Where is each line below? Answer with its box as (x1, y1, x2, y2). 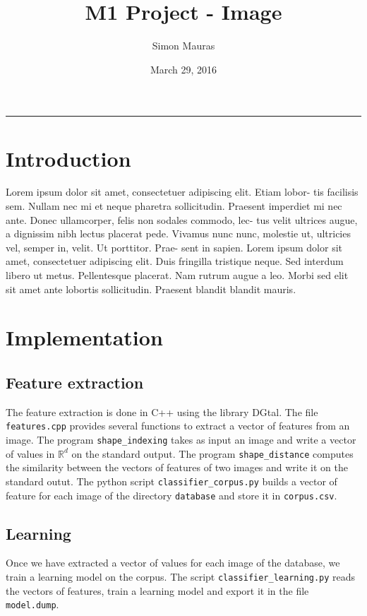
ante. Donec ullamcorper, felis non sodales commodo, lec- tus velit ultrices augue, (6, 212, 358, 227)
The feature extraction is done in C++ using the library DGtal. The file (6, 404, 318, 419)
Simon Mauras (152, 38, 215, 53)
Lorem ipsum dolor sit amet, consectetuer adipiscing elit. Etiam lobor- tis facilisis (6, 184, 359, 199)
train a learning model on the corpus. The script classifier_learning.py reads (6, 569, 356, 584)
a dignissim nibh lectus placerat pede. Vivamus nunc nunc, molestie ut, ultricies (6, 226, 351, 241)
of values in (6, 446, 55, 461)
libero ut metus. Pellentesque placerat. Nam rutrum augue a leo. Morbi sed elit (6, 268, 349, 282)
